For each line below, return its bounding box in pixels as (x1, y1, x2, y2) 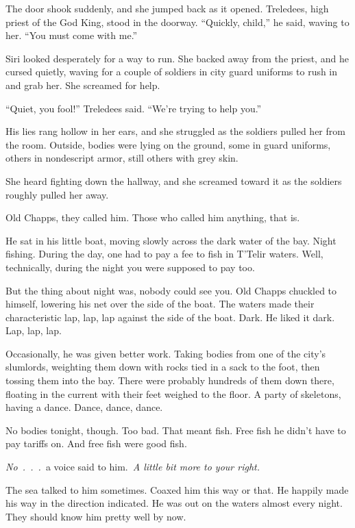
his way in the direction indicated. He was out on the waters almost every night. (5, 496, 343, 510)
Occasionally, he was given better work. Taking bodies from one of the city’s (5, 346, 326, 360)
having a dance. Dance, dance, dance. (5, 400, 163, 414)
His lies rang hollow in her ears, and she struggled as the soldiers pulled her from (5, 124, 345, 138)
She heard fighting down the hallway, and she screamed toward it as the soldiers (5, 173, 342, 188)
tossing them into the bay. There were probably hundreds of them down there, (5, 373, 334, 388)
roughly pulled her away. (5, 187, 109, 201)
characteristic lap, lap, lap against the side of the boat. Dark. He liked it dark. (5, 310, 335, 324)
